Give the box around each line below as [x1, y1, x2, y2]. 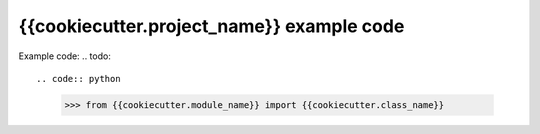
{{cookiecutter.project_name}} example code [18, 15, 405, 37]
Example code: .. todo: [18, 50, 112, 62]
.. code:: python [36, 73, 121, 84]
